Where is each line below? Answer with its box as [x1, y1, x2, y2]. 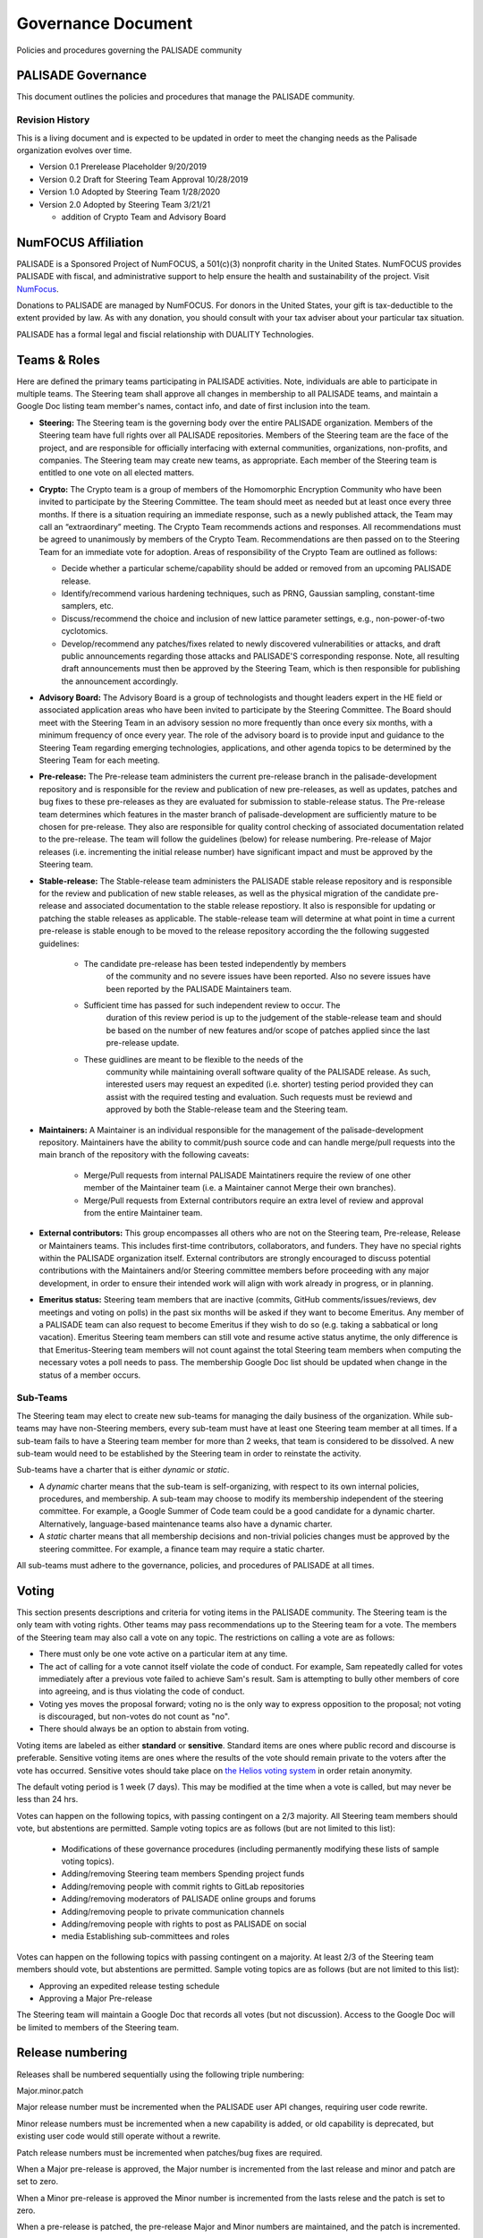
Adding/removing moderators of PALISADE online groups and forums [61, 1893, 317, 1904]
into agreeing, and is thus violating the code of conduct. [38, 1686, 245, 1696]
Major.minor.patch [16, 2085, 84, 2096]
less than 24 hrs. [16, 1794, 79, 1805]
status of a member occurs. [38, 1370, 141, 1380]
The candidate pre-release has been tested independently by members [83, 958, 347, 969]
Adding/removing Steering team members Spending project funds [61, 1868, 305, 1879]
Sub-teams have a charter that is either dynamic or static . [16, 1465, 230, 1475]
